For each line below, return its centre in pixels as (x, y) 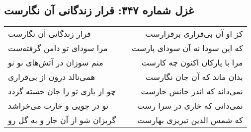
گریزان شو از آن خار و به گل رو (62, 120)
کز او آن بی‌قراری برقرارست (194, 34)
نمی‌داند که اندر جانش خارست (192, 91)
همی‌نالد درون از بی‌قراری (52, 77)
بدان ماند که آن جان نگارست (194, 77)
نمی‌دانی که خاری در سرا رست (190, 106)
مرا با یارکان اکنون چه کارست (192, 63)
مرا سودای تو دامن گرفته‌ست (58, 48)
